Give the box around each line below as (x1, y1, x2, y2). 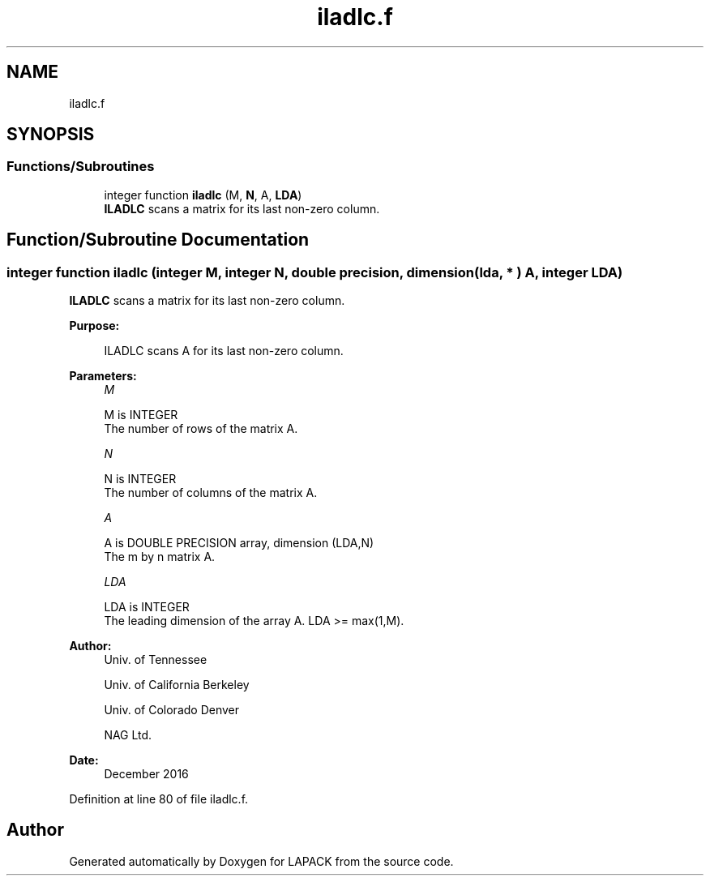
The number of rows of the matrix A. (104, 422, 298, 436)
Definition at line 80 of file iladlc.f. (69, 792, 249, 807)
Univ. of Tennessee (104, 653, 207, 667)
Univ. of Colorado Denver (104, 703, 240, 717)
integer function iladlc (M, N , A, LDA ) (104, 187, 302, 202)
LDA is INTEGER (104, 600, 190, 614)
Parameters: (69, 369, 137, 383)
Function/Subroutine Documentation (6, 229, 310, 250)
